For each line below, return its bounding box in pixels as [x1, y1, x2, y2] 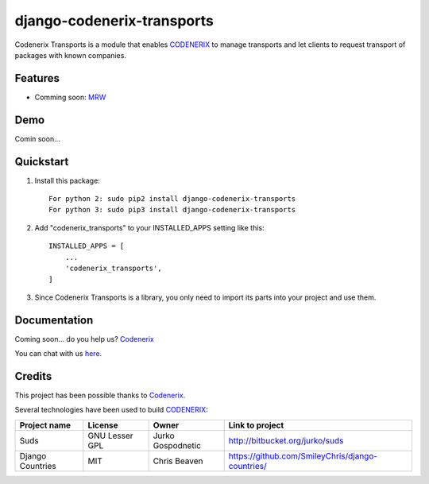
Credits [14, 370, 52, 383]
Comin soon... [14, 134, 61, 143]
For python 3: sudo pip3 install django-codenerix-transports [48, 205, 296, 215]
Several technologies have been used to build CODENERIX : [14, 405, 208, 415]
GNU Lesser [87, 430, 134, 441]
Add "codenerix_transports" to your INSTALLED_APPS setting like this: [34, 223, 265, 232]
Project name [19, 420, 71, 431]
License [87, 420, 118, 431]
